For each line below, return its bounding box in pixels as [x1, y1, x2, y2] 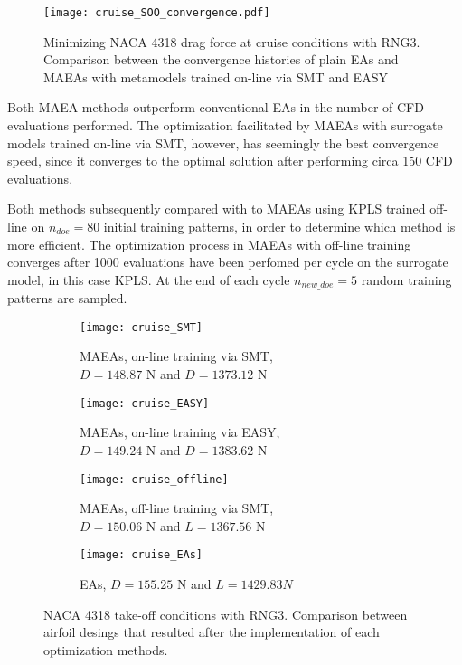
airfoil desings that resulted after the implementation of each [43, 622, 380, 641]
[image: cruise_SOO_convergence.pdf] [43, 6, 270, 19]
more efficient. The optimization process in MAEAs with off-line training [7, 234, 411, 253]
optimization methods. [43, 640, 168, 659]
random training [361, 270, 452, 289]
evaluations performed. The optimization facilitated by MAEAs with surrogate [7, 116, 443, 135]
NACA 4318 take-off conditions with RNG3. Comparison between [43, 604, 408, 623]
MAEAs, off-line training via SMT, [80, 499, 274, 518]
